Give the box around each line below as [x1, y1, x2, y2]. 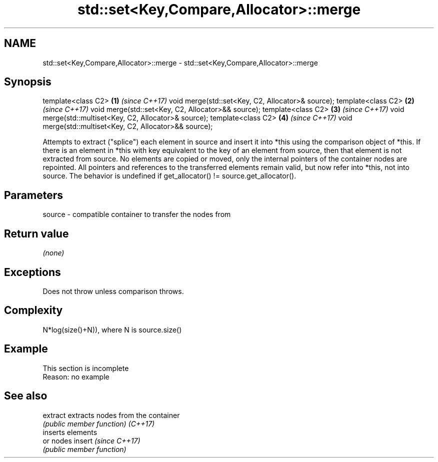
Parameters [4, 188, 63, 201]
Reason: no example [42, 372, 109, 381]
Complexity [4, 304, 63, 317]
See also [4, 389, 47, 402]
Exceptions [4, 265, 61, 278]
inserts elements [42, 427, 97, 436]
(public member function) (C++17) [42, 419, 155, 428]
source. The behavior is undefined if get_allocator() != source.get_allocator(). [42, 171, 296, 180]
